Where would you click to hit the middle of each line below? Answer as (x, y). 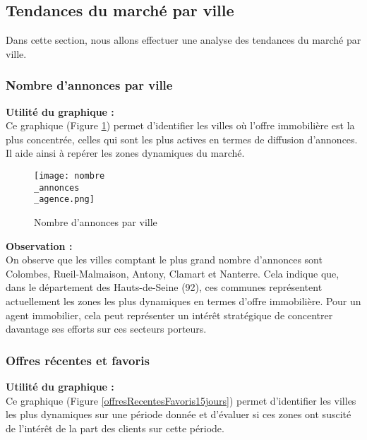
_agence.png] (64, 200)
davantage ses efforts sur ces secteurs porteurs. (106, 329)
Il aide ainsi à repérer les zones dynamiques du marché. (125, 153)
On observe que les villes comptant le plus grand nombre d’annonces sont (164, 260)
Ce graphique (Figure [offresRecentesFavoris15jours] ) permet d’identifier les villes (181, 400)
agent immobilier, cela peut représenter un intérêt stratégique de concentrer (169, 315)
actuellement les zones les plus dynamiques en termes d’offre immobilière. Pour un (183, 301)
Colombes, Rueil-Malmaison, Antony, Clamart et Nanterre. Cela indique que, (173, 273)
